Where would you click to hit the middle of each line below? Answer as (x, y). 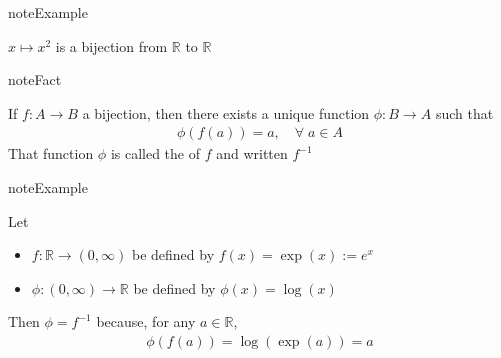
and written (252, 153)
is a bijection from (111, 45)
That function (51, 153)
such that (464, 112)
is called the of (155, 153)
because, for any (146, 321)
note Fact (35, 79)
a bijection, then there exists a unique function (226, 112)
